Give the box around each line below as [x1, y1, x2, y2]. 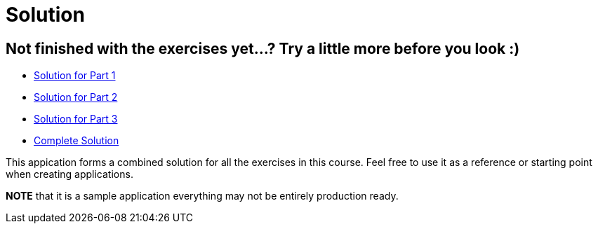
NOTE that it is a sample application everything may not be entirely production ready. [6, 190, 399, 202]
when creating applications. [6, 168, 133, 181]
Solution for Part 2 [34, 91, 118, 104]
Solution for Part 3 [34, 113, 118, 125]
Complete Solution [34, 134, 119, 147]
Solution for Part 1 [34, 69, 116, 82]
